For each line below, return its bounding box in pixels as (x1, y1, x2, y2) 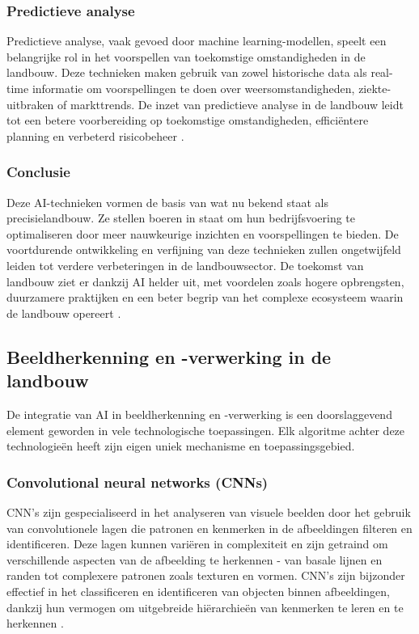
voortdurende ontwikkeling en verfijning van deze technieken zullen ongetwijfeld (6, 241, 401, 258)
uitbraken (6, 95, 54, 112)
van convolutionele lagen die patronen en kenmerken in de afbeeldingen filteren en (6, 519, 413, 536)
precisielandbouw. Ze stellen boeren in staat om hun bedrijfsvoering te (6, 209, 355, 226)
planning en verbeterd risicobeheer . (6, 127, 184, 144)
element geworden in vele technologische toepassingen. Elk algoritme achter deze (6, 421, 405, 438)
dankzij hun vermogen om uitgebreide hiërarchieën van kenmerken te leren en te (6, 598, 404, 615)
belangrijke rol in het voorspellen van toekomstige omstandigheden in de (6, 48, 366, 65)
